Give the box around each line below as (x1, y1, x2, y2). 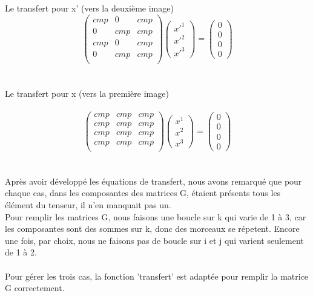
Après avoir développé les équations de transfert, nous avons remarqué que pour (5, 174, 302, 187)
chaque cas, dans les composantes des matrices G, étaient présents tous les (5, 186, 281, 199)
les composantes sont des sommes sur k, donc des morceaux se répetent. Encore (5, 222, 300, 235)
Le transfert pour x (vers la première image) (5, 87, 169, 100)
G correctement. (5, 281, 65, 294)
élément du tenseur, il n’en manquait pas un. (5, 198, 171, 211)
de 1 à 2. (5, 246, 37, 258)
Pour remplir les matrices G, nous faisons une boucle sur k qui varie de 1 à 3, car (5, 210, 306, 223)
